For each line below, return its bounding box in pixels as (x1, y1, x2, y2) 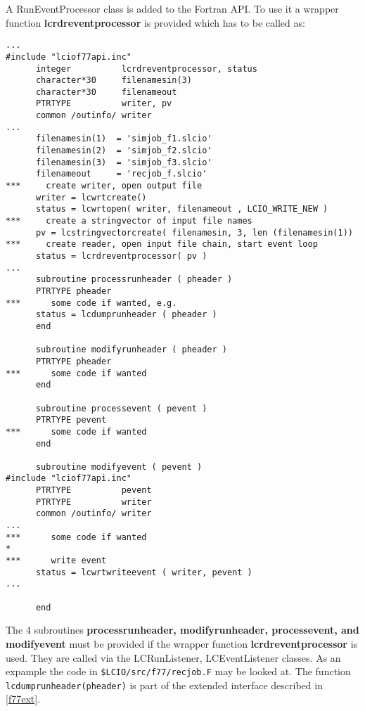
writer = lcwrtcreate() (35, 192, 147, 203)
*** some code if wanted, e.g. (6, 297, 177, 308)
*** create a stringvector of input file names (6, 216, 252, 226)
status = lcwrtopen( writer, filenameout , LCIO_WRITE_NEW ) (35, 204, 328, 214)
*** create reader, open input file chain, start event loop (6, 239, 318, 250)
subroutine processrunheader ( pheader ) (35, 274, 233, 285)
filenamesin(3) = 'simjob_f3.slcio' (35, 157, 212, 167)
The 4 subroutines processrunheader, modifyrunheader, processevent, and (6, 622, 359, 637)
